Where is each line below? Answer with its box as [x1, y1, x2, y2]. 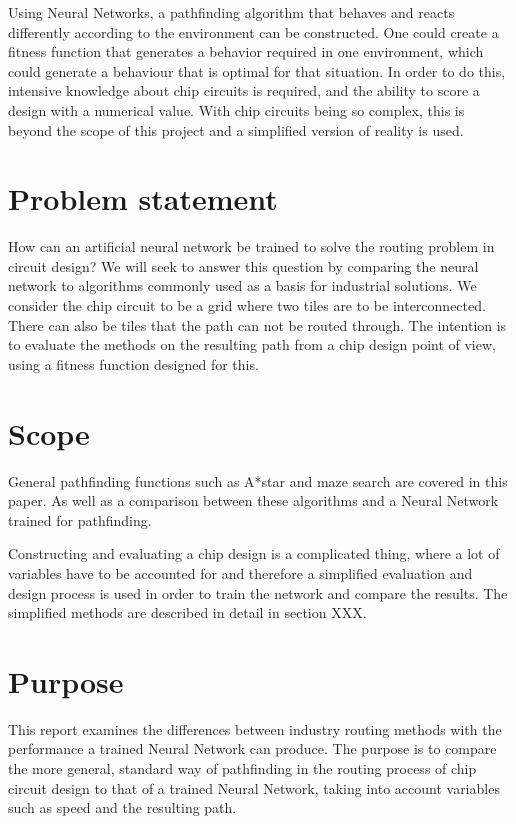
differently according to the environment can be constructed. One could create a [8, 21, 499, 42]
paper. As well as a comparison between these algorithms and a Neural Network [8, 490, 499, 511]
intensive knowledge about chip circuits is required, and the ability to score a [8, 80, 480, 101]
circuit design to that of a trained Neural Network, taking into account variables [8, 777, 500, 798]
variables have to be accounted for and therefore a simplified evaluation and [8, 562, 473, 583]
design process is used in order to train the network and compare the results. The [8, 582, 508, 603]
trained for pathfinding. [8, 509, 152, 530]
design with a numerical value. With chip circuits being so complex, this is [8, 99, 465, 120]
